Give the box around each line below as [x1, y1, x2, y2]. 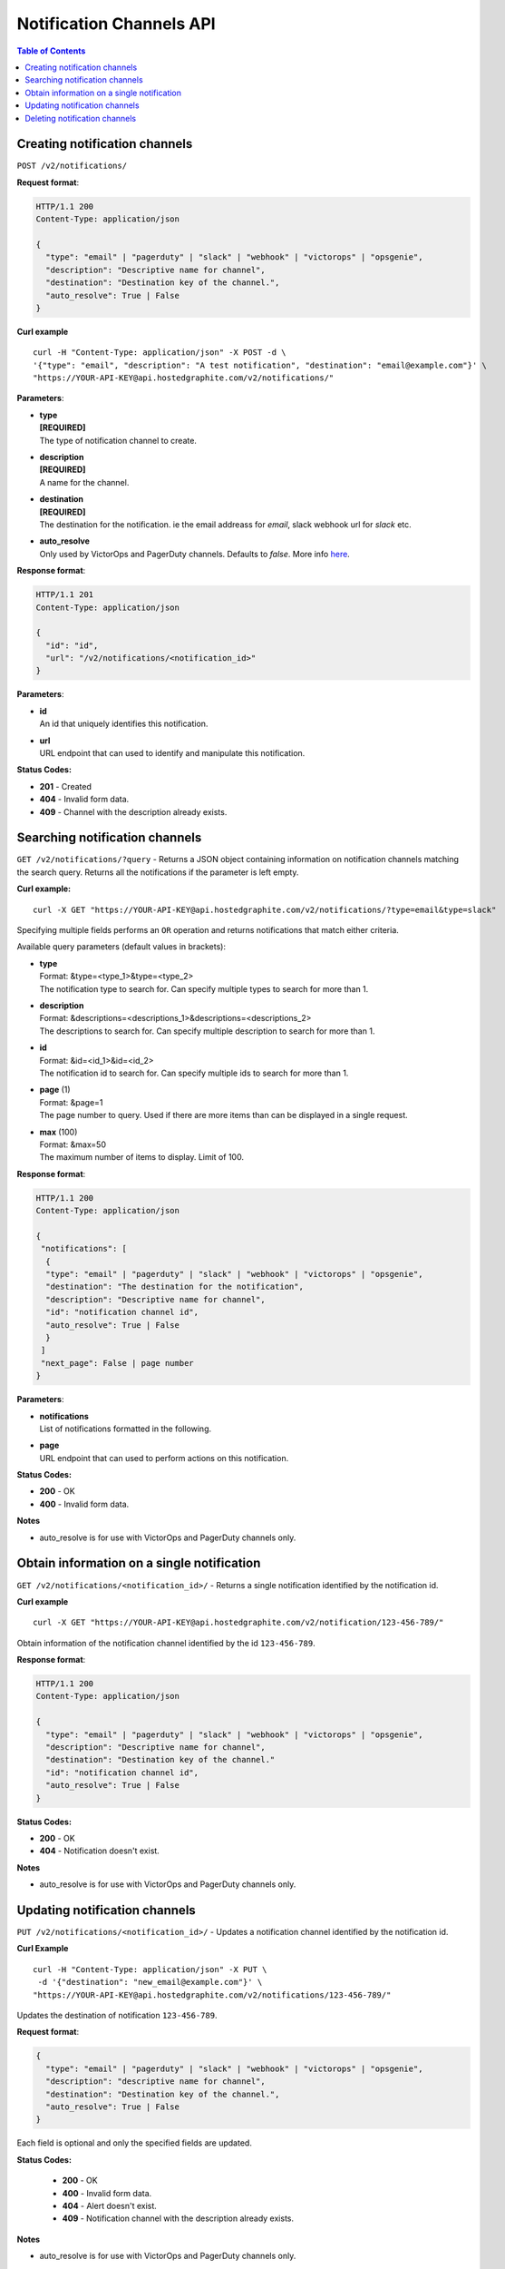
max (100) [39, 1126, 78, 1137]
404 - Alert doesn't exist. [62, 2200, 158, 2211]
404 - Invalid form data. [39, 794, 130, 805]
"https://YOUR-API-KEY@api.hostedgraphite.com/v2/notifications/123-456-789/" [33, 1989, 392, 2000]
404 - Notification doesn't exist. [39, 1845, 160, 1856]
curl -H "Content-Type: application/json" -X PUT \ [33, 1964, 267, 1974]
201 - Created [39, 781, 92, 791]
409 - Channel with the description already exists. [39, 806, 228, 817]
